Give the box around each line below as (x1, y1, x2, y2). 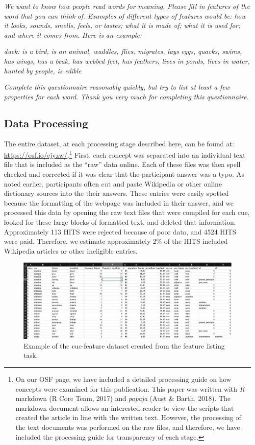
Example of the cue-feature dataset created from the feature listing (24, 340, 225, 351)
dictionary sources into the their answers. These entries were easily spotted (4, 188, 229, 198)
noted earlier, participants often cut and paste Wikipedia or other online (4, 178, 222, 188)
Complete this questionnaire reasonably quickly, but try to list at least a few (4, 82, 230, 92)
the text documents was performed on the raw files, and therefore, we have (15, 422, 240, 432)
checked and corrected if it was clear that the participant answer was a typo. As (4, 168, 245, 179)
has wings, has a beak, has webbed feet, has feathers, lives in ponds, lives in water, (4, 55, 250, 66)
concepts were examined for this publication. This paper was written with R (15, 383, 245, 394)
